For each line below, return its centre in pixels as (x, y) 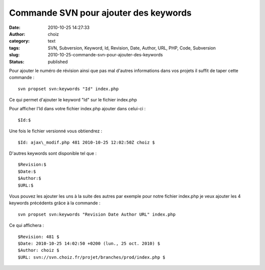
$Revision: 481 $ (39, 237)
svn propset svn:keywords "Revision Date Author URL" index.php (97, 214)
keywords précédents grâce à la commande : (55, 203)
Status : (17, 62)
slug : (14, 55)
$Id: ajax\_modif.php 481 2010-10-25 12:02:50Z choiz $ (86, 142)
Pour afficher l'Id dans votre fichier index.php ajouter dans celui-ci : (77, 109)
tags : (14, 48)
